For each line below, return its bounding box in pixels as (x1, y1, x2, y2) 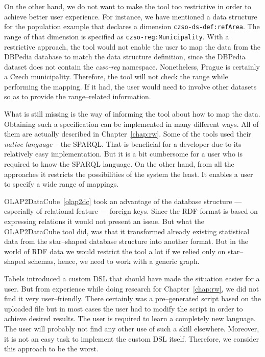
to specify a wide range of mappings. (4, 178, 119, 189)
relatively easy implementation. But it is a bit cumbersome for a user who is (4, 148, 243, 159)
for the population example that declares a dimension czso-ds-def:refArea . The (4, 21, 260, 32)
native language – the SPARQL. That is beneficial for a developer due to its (4, 138, 242, 149)
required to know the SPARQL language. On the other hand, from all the (4, 159, 234, 169)
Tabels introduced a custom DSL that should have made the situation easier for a (4, 273, 260, 283)
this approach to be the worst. (4, 343, 99, 354)
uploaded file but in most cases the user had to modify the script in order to (4, 303, 243, 314)
